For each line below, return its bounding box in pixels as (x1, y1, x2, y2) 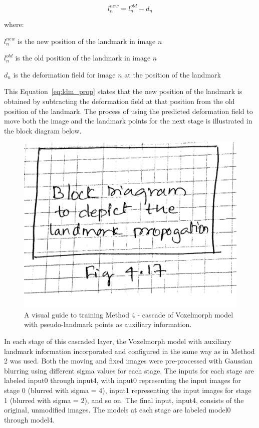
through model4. (4, 414, 55, 424)
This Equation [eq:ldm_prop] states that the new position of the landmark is (4, 86, 242, 96)
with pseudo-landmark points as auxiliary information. (24, 319, 192, 329)
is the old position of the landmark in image (15, 52, 151, 63)
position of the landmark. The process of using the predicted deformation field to (4, 105, 253, 116)
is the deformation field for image (13, 69, 116, 79)
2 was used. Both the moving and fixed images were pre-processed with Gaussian (4, 355, 252, 366)
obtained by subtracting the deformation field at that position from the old (4, 95, 235, 106)
